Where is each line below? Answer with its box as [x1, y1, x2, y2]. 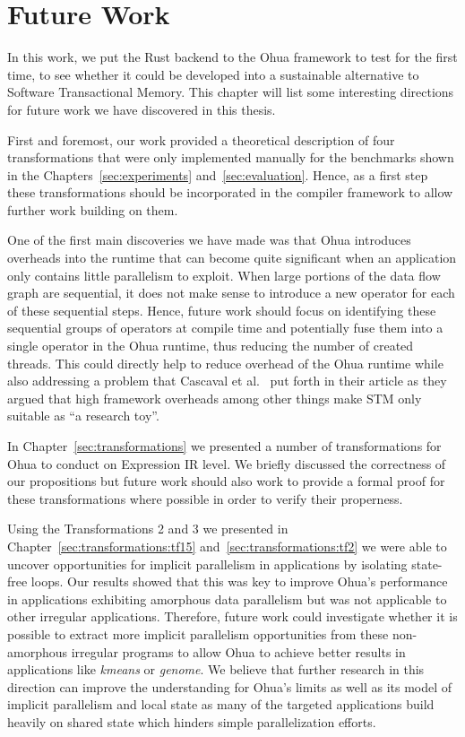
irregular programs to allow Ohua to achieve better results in [71, 642, 406, 661]
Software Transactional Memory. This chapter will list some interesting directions [7, 82, 454, 101]
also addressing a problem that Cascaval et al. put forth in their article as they [7, 371, 447, 390]
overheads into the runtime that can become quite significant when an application [7, 248, 457, 267]
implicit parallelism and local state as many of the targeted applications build [7, 695, 435, 714]
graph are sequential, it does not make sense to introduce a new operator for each [7, 283, 455, 302]
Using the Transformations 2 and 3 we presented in [7, 519, 288, 538]
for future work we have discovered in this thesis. [7, 100, 276, 118]
